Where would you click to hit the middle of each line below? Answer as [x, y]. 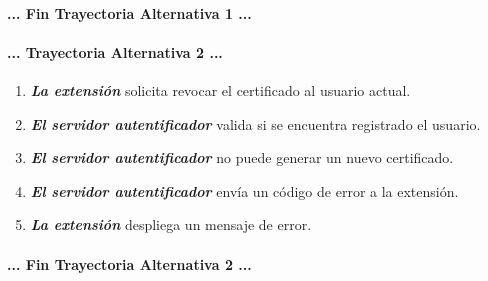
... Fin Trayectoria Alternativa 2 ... [129, 263]
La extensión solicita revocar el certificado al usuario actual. [220, 89]
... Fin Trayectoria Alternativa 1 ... [129, 12]
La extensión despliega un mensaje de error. [171, 224]
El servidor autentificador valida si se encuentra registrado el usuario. [255, 123]
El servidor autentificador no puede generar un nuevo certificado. [242, 157]
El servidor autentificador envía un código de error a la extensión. [244, 190]
